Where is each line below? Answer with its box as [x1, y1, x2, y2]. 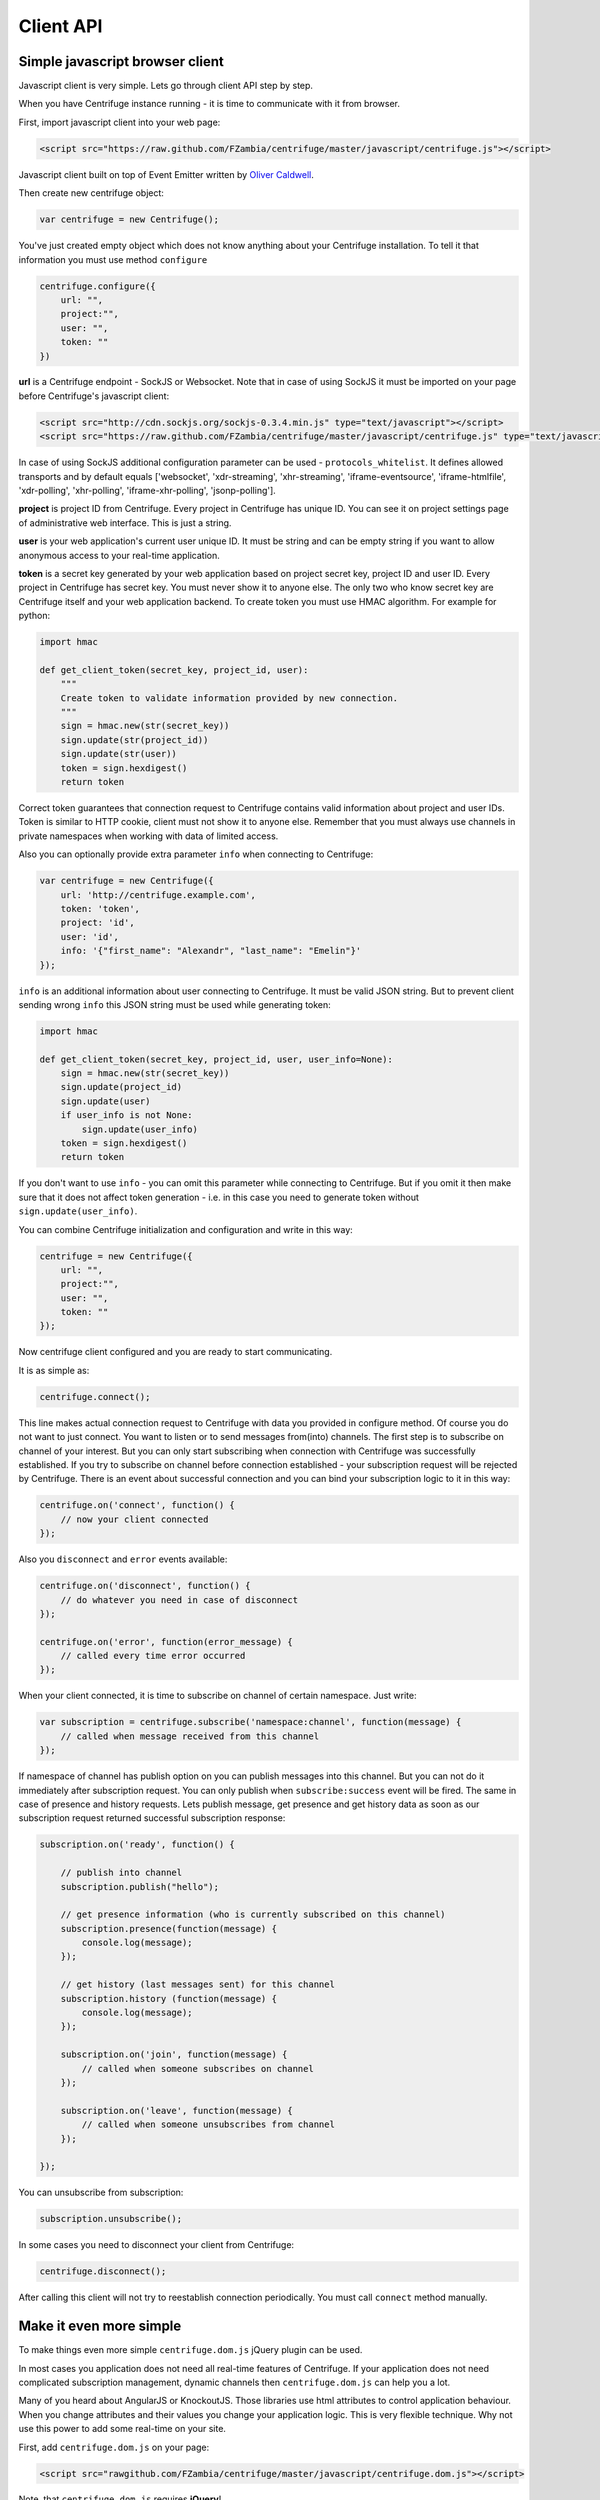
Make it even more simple [18, 2318, 182, 2335]
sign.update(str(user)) [60, 748, 177, 760]
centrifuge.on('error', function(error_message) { [39, 1636, 294, 1647]
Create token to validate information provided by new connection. [60, 692, 399, 704]
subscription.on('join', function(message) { [60, 2049, 288, 2060]
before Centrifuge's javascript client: [18, 390, 170, 402]
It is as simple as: [18, 1364, 90, 1376]
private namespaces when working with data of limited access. [18, 830, 279, 842]
